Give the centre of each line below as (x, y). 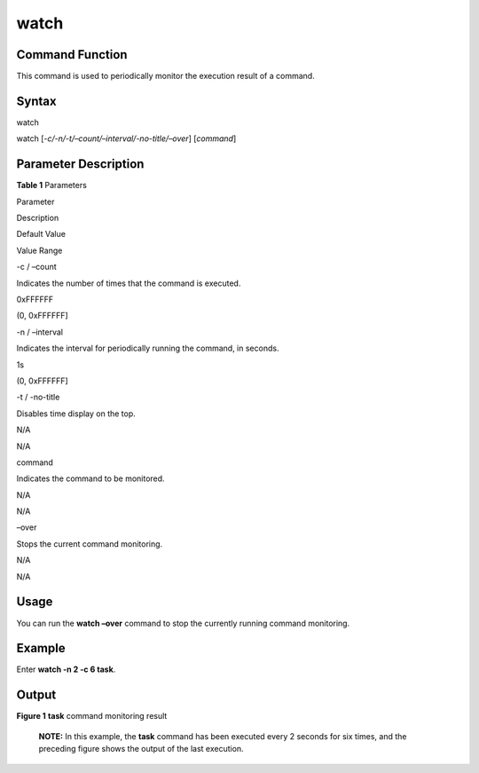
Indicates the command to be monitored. (90, 478)
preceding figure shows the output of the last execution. (141, 749)
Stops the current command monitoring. (90, 544)
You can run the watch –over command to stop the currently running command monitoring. (183, 623)
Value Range (39, 250)
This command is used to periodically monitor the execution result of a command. (165, 76)
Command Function (72, 55)
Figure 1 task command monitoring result (92, 716)
